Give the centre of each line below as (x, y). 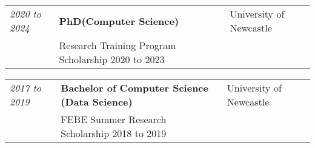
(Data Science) (97, 102)
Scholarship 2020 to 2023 (112, 59)
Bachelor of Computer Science (134, 88)
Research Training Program (118, 45)
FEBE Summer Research (114, 119)
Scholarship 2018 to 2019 (114, 133)
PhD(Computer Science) (119, 21)
